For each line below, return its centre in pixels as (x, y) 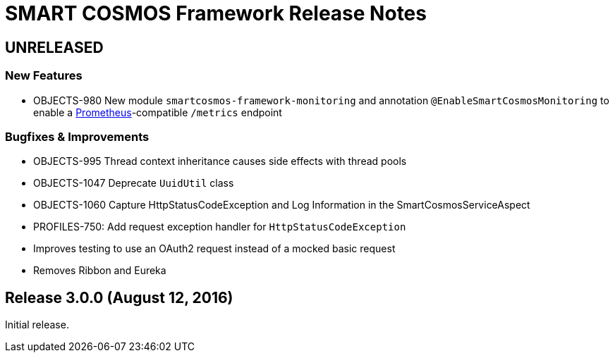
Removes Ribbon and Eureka (100, 271)
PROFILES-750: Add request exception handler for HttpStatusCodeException (220, 227)
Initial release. (37, 325)
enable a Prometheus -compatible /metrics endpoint (158, 112)
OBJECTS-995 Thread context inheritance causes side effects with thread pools (220, 161)
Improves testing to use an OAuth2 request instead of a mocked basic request (214, 249)
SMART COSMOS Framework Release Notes (216, 13)
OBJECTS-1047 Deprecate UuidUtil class (134, 183)
